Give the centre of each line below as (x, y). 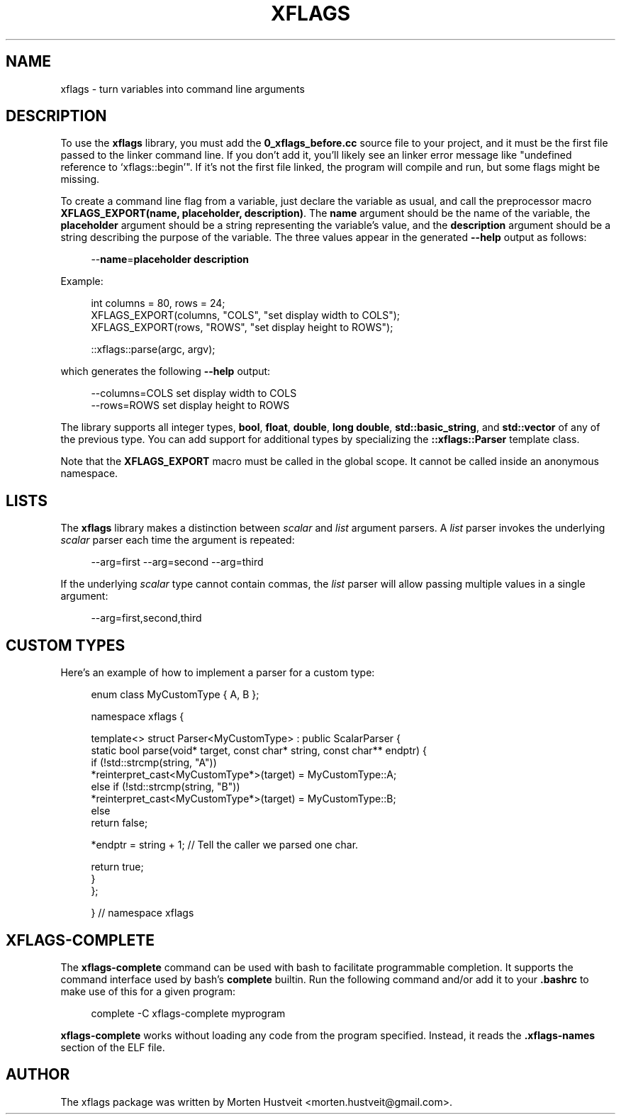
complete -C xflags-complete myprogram (188, 1013)
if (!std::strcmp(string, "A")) (154, 763)
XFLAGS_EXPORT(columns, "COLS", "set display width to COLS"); (246, 315)
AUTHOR (38, 1075)
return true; (117, 867)
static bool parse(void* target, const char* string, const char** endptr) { (259, 751)
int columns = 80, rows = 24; (158, 303)
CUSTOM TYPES (66, 645)
